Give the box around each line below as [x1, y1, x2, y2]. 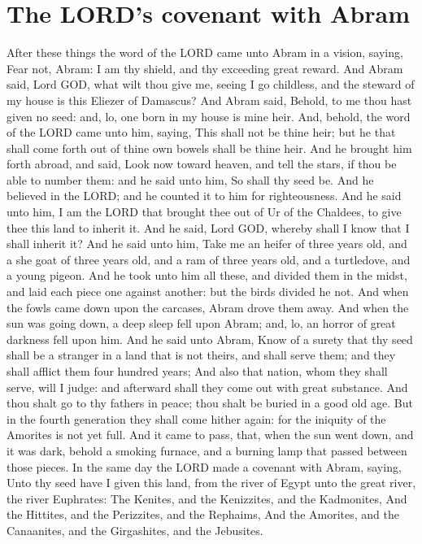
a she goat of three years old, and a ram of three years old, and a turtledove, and [7, 250, 411, 268]
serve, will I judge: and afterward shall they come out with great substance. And [7, 378, 408, 395]
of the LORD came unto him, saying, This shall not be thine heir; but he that [7, 124, 396, 141]
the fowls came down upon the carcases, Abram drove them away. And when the [7, 298, 409, 316]
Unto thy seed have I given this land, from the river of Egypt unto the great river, [7, 474, 416, 491]
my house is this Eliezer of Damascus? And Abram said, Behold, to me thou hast [7, 91, 412, 108]
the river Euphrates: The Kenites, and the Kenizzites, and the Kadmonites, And [7, 490, 407, 507]
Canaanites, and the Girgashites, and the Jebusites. [7, 521, 263, 538]
